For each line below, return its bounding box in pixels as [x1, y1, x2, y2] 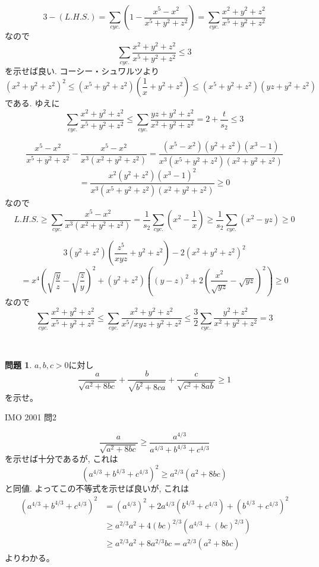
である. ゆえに [5, 97, 60, 109]
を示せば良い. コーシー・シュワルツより [5, 64, 159, 77]
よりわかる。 [5, 551, 55, 563]
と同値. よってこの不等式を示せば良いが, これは [5, 482, 189, 495]
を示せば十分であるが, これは [5, 452, 118, 465]
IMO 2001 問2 [5, 411, 57, 423]
